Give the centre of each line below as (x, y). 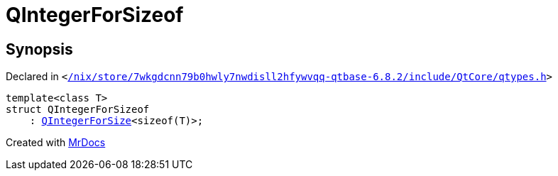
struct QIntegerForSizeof (78, 110)
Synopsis (39, 49)
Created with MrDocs (56, 143)
